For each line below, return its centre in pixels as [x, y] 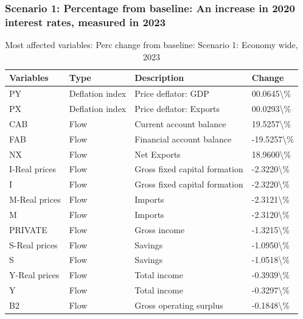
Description [159, 78]
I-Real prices [33, 169]
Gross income [160, 229]
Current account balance [180, 123]
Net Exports [158, 154]
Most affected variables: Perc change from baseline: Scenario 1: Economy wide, [151, 45]
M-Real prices [35, 199]
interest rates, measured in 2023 [85, 22]
